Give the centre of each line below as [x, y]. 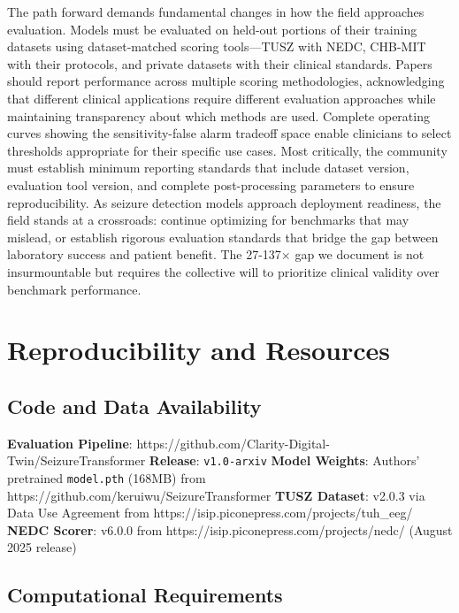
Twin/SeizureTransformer [76, 460]
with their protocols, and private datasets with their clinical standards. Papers [220, 63]
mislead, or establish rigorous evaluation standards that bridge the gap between [223, 237]
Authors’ [396, 460]
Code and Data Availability [134, 406]
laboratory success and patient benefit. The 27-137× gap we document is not [216, 254]
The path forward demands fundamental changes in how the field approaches [216, 11]
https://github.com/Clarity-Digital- [233, 443]
